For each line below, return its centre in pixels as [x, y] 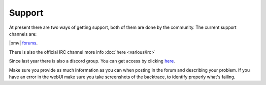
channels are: [23, 34]
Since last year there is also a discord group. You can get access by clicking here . [92, 61]
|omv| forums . [23, 43]
